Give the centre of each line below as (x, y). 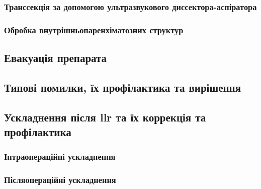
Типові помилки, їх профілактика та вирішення (123, 87)
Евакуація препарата (56, 58)
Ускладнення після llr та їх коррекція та (105, 117)
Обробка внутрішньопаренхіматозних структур (94, 29)
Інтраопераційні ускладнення (60, 156)
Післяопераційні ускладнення (60, 180)
